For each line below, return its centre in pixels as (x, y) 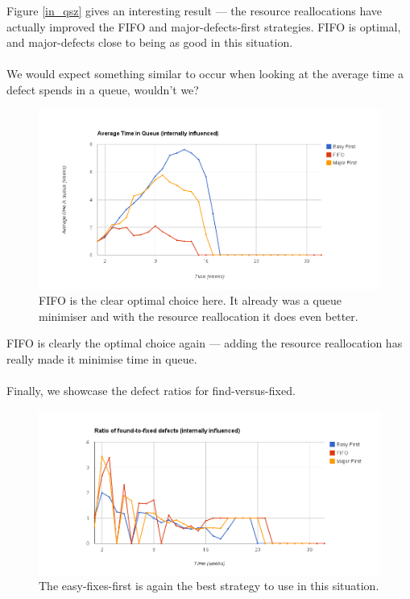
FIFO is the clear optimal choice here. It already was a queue (190, 300)
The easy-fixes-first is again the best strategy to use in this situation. (209, 586)
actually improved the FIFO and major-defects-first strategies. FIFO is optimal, (204, 26)
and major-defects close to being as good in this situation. (150, 42)
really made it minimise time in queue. (102, 359)
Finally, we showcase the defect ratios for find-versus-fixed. (151, 391)
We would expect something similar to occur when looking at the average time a (205, 74)
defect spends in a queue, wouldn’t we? (103, 89)
